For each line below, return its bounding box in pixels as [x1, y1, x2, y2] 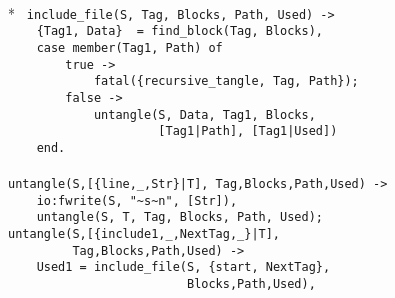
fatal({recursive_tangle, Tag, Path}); [93, 74, 359, 89]
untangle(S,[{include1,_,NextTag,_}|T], [8, 227, 281, 242]
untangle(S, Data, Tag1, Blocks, [93, 107, 316, 122]
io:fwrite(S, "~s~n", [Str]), [36, 193, 238, 208]
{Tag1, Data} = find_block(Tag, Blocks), [36, 24, 323, 39]
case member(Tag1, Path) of [36, 40, 223, 55]
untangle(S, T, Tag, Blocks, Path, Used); [36, 210, 323, 225]
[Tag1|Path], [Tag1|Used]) [158, 124, 338, 139]
